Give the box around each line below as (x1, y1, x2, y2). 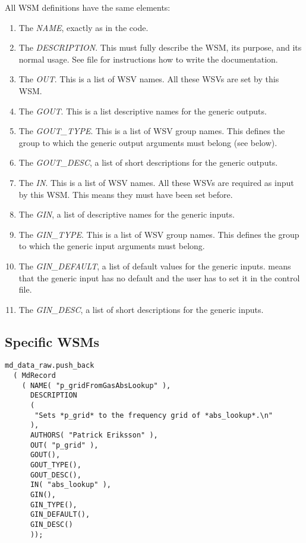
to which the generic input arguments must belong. (18, 240, 205, 252)
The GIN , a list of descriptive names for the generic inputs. (18, 208, 235, 221)
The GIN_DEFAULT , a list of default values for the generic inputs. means (18, 259, 291, 272)
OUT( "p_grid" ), (30, 440, 99, 449)
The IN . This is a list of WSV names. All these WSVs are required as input (18, 176, 294, 188)
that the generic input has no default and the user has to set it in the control (18, 271, 300, 284)
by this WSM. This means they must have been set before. (18, 188, 233, 200)
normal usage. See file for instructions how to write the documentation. (18, 52, 278, 65)
